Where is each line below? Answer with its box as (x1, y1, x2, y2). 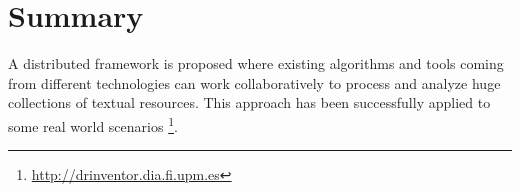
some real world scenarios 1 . (8, 112, 178, 136)
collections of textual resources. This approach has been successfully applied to (8, 92, 491, 113)
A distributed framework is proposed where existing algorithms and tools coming (8, 53, 504, 74)
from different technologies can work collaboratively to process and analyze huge (8, 72, 501, 93)
